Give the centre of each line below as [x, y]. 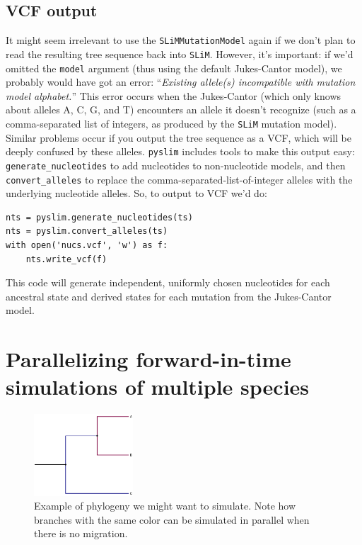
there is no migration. [81, 533]
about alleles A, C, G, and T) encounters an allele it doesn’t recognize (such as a [181, 109]
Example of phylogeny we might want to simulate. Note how [165, 506]
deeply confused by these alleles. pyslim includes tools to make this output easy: [180, 151]
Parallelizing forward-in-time [148, 359]
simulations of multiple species [158, 387]
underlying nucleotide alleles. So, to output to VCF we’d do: [136, 193]
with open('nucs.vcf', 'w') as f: [87, 245]
